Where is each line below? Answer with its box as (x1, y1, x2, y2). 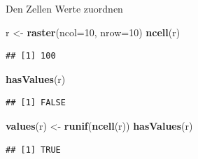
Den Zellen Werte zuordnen (6, 1, 123, 15)
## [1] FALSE (6, 98, 66, 108)
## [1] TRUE (6, 144, 61, 155)
